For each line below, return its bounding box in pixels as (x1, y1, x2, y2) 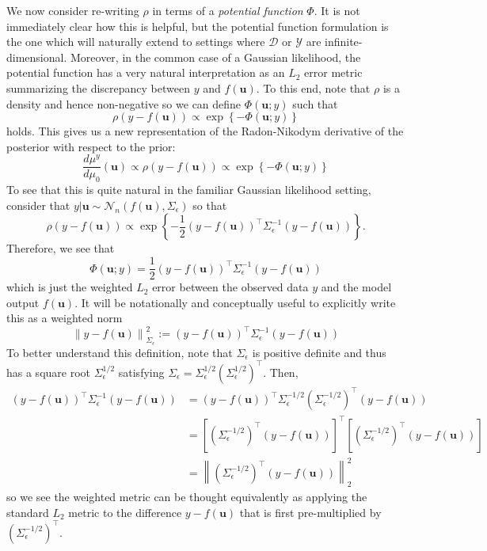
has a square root (6, 363, 91, 380)
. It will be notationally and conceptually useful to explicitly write (74, 294, 396, 310)
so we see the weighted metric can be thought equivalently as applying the (6, 488, 367, 505)
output (6, 294, 40, 310)
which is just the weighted (6, 279, 133, 295)
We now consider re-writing (6, 2, 139, 18)
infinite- (325, 33, 363, 50)
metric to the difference (68, 503, 182, 520)
